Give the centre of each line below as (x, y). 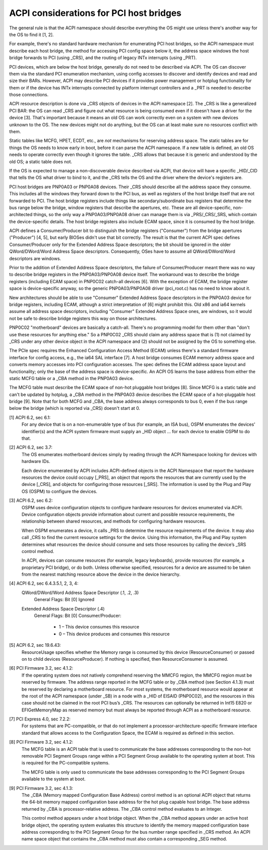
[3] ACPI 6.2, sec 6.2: (31, 501)
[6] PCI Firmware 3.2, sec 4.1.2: (41, 668)
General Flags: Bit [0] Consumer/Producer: (78, 616)
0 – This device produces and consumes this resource (114, 634)
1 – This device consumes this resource (99, 627)
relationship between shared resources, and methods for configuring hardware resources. (114, 521)
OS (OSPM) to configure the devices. (60, 491)
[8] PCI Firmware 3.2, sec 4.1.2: (41, 742)
